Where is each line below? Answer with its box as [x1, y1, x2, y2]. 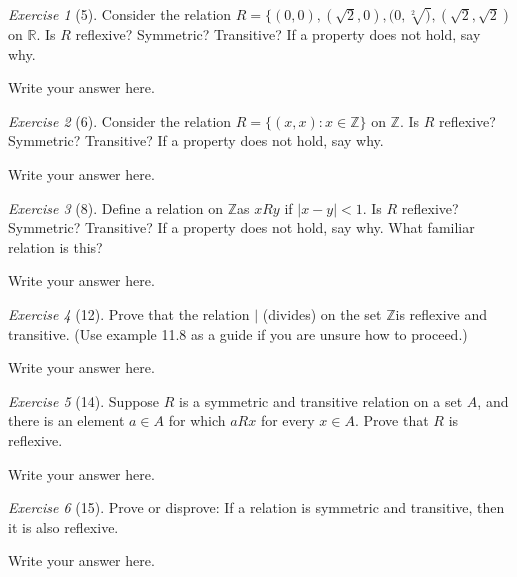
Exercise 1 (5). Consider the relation [8, 4, 232, 24]
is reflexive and [395, 303, 488, 324]
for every [260, 410, 315, 431]
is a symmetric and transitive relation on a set [179, 390, 463, 411]
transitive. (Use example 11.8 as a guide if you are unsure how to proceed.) [8, 323, 468, 344]
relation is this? [8, 236, 103, 257]
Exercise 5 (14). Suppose [8, 390, 160, 411]
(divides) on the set [262, 303, 382, 324]
